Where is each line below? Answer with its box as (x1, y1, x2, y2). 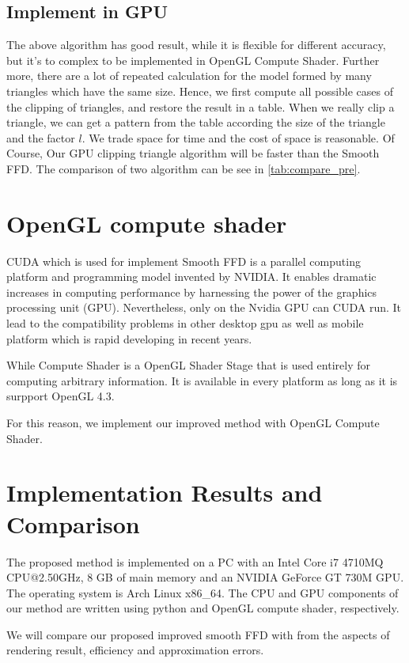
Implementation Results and (6, 476, 323, 509)
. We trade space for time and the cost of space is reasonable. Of (81, 129, 395, 146)
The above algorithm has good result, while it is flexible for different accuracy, (6, 36, 386, 53)
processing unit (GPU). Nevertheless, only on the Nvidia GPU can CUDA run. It (6, 299, 401, 316)
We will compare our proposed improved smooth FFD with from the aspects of (6, 626, 390, 642)
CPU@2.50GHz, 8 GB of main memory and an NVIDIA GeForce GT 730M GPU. (6, 569, 404, 585)
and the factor (6, 129, 75, 146)
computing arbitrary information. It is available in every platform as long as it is (6, 372, 398, 388)
